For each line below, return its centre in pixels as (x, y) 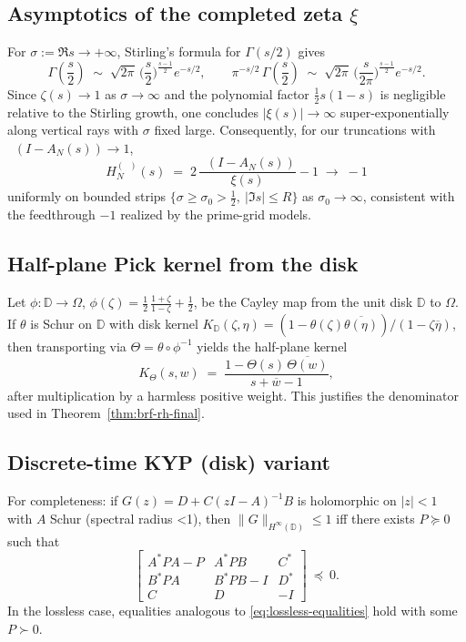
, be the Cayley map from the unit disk (303, 302)
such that (34, 540)
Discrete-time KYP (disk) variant (169, 462)
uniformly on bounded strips (87, 196)
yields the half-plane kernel (272, 346)
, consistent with (409, 196)
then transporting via (67, 346)
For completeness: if (63, 500)
